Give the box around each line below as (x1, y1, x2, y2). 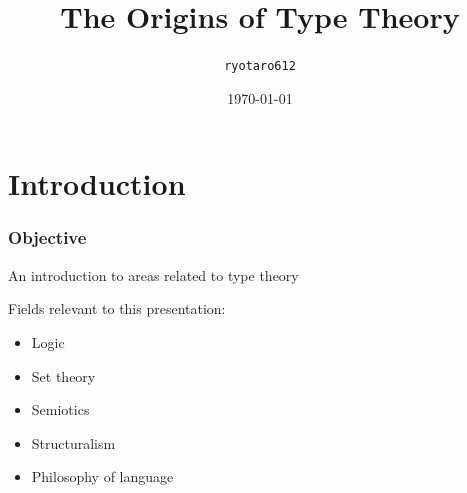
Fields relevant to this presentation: (8, 298, 226, 319)
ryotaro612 (224, 59, 296, 74)
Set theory (31, 365, 96, 386)
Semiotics (31, 399, 90, 420)
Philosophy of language (31, 466, 174, 487)
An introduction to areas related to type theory (8, 264, 299, 285)
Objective (8, 225, 87, 250)
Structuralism (31, 432, 116, 453)
